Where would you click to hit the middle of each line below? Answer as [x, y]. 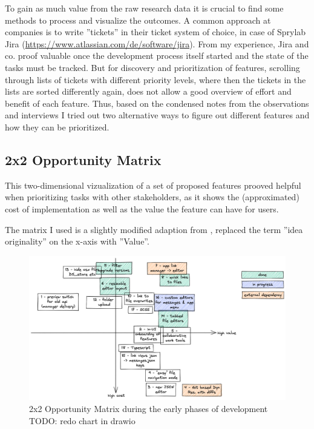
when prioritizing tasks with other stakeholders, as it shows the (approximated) [152, 197]
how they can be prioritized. [57, 127]
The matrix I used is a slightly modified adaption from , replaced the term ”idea [154, 229]
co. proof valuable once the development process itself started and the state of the [157, 56]
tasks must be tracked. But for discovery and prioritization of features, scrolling [152, 67]
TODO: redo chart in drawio [82, 420]
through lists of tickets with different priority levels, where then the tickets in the [155, 79]
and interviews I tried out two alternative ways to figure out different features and [157, 115]
